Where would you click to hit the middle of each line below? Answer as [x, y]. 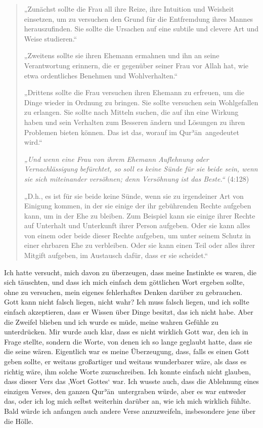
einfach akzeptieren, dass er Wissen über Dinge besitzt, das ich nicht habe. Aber [129, 312]
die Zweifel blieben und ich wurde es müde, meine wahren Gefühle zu [111, 322]
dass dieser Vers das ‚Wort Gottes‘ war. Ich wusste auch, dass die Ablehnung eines [131, 381]
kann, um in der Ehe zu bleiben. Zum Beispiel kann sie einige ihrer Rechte [140, 215]
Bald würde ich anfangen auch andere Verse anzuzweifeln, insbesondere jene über [130, 411]
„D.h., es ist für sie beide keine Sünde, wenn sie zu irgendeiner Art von [134, 196]
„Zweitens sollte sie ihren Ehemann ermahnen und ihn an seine [122, 55]
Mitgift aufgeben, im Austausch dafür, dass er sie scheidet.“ [116, 255]
